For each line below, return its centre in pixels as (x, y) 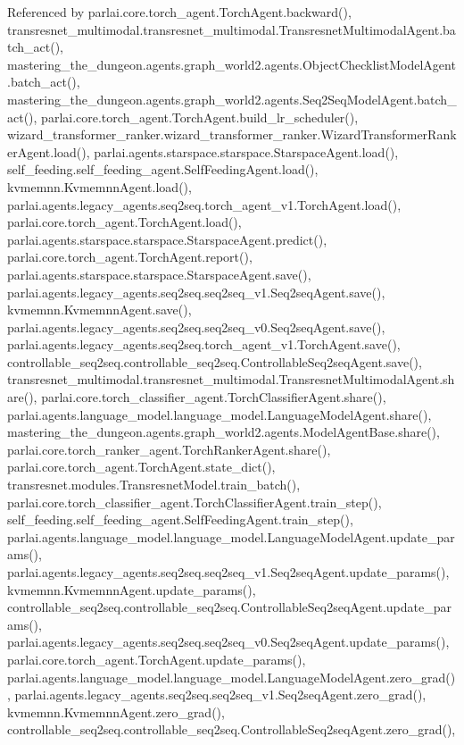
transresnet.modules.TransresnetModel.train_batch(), (154, 485)
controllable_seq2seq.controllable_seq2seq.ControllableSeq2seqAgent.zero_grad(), (232, 729)
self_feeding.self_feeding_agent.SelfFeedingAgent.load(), (163, 169)
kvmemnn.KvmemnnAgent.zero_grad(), (116, 712)
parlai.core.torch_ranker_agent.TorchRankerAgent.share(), (169, 449)
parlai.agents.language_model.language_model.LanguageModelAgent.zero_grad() (232, 677)
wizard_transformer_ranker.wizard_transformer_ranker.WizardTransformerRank (232, 134)
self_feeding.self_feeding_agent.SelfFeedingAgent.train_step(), (180, 519)
